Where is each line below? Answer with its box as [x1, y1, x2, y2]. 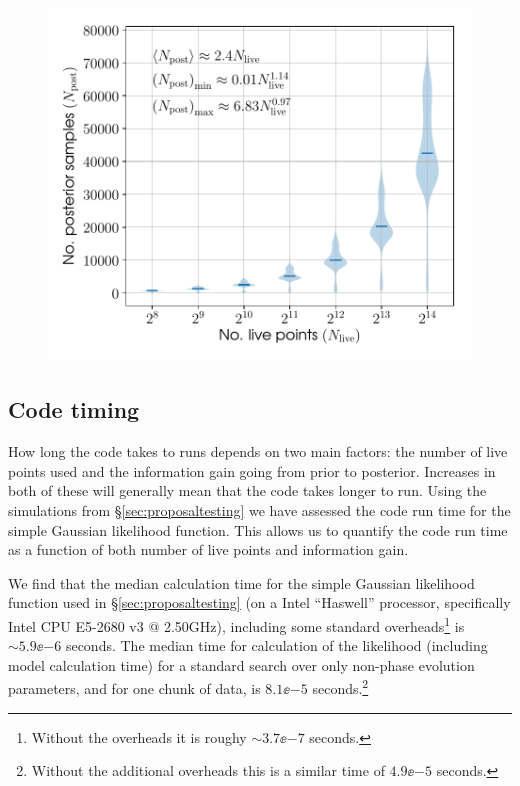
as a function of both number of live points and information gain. [8, 539, 409, 560]
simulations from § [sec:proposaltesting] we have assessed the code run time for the [8, 499, 511, 520]
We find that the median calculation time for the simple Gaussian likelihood [8, 572, 475, 593]
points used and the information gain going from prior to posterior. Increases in [8, 460, 496, 481]
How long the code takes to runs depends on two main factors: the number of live [8, 441, 508, 462]
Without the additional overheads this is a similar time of [31, 760, 385, 781]
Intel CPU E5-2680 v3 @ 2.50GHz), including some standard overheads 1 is [8, 612, 465, 636]
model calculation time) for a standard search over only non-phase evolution [8, 654, 475, 675]
